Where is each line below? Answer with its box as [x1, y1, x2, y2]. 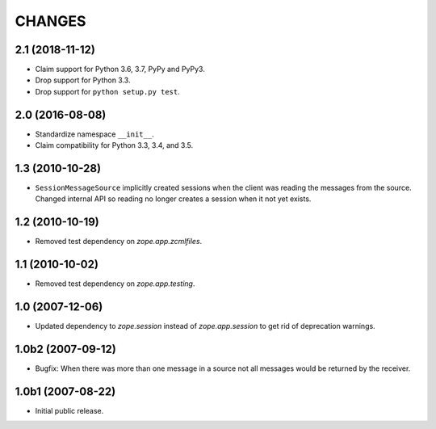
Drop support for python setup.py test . [35, 86, 181, 96]
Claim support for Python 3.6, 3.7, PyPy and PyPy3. [35, 65, 205, 74]
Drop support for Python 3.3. [35, 75, 131, 85]
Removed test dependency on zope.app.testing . [35, 279, 195, 288]
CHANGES [15, 12, 86, 30]
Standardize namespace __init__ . [35, 129, 154, 139]
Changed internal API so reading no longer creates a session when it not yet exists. [35, 194, 312, 204]
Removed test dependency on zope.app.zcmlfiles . [35, 237, 203, 246]
